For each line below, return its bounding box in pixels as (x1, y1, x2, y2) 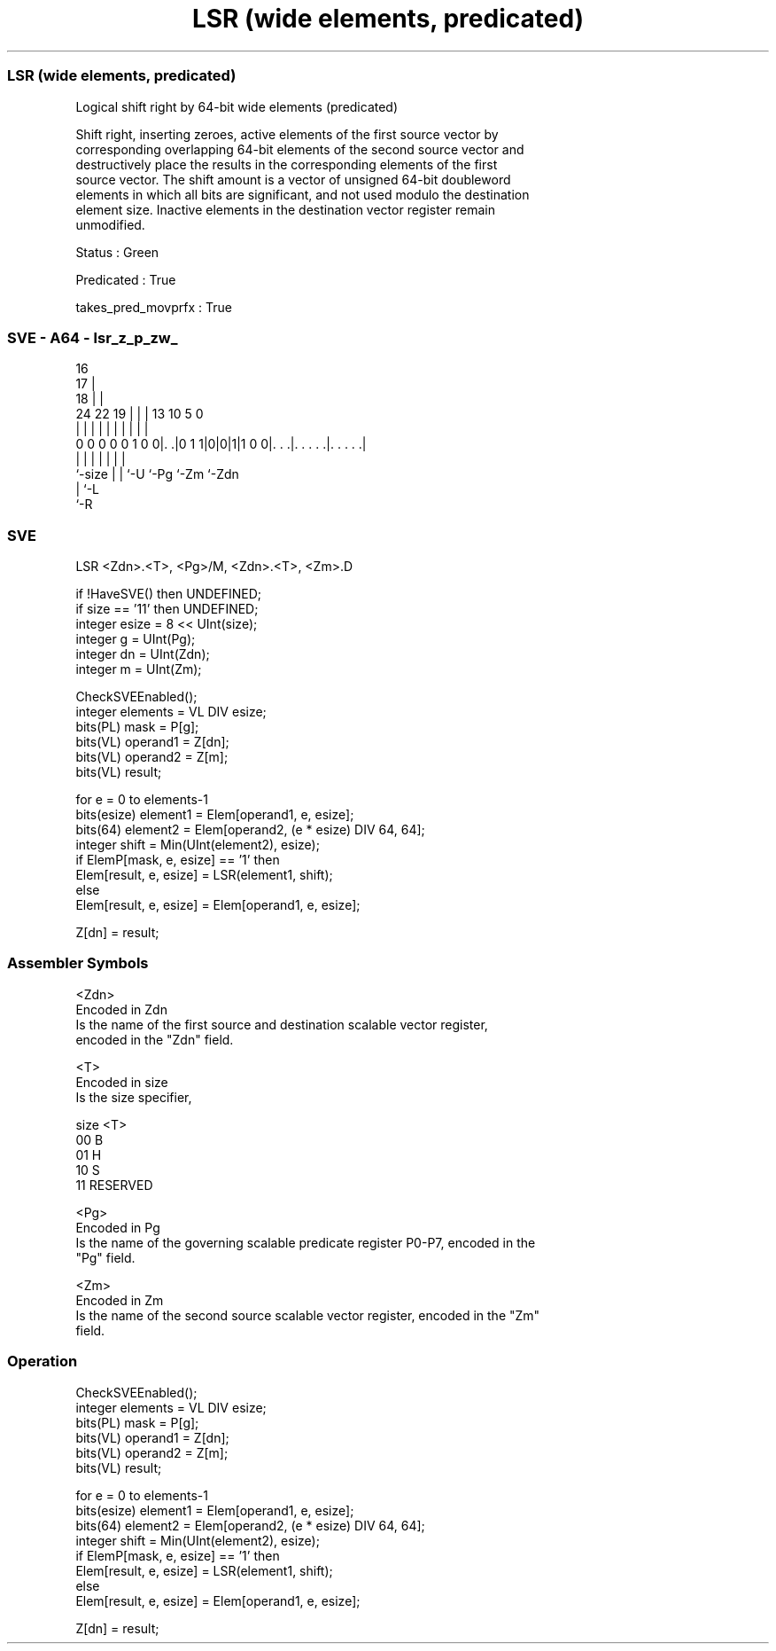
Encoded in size (75, 1074, 168, 1090)
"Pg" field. (75, 1249, 136, 1265)
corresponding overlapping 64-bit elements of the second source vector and (75, 141, 524, 157)
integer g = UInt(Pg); (75, 631, 196, 646)
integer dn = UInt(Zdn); (75, 646, 210, 661)
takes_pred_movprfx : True (75, 299, 232, 315)
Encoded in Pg (75, 1219, 160, 1235)
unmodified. (75, 216, 145, 232)
